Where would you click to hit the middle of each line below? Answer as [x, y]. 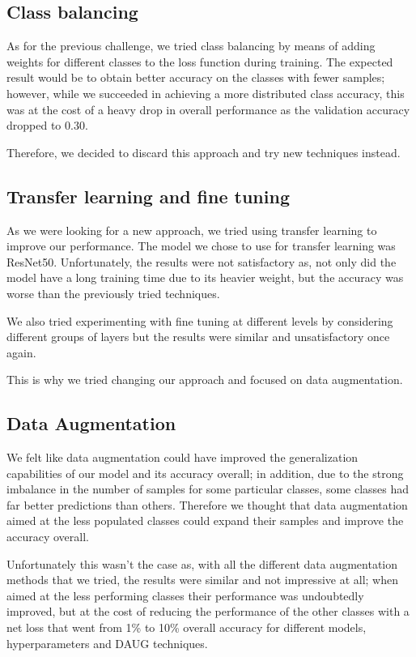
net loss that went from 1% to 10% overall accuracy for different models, [187, 627]
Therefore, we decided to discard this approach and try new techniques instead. [204, 152]
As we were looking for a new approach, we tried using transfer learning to [192, 230]
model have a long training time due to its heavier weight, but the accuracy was [205, 277]
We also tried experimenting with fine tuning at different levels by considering [200, 320]
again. [21, 352]
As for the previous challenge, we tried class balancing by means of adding [191, 46]
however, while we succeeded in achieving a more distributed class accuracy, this [206, 93]
